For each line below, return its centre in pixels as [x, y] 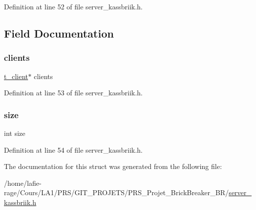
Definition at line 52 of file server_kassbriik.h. [73, 6]
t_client [16, 76]
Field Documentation [59, 33]
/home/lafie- [23, 183]
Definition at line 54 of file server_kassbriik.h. [73, 149]
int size [15, 133]
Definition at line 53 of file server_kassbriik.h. [73, 93]
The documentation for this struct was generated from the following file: [113, 166]
